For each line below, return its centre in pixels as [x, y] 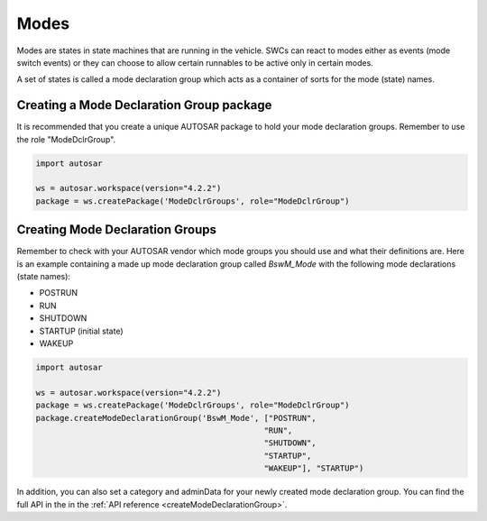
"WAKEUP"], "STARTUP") [314, 468]
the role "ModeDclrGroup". [66, 139]
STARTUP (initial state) [81, 331]
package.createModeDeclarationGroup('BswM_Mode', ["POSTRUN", [176, 418]
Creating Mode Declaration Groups [116, 230]
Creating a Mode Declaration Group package [144, 105]
